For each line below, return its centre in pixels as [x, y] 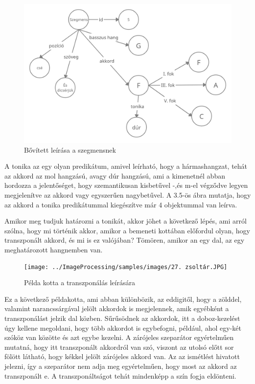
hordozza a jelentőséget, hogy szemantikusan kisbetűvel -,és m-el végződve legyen [126, 185]
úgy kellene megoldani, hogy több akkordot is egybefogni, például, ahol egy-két [123, 328]
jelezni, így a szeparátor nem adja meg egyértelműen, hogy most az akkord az [121, 366]
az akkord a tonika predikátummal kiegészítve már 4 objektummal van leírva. [121, 204]
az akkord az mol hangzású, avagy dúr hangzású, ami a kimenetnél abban [115, 175]
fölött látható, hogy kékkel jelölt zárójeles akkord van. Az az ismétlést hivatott [122, 356]
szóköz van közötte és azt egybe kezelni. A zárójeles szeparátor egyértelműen [119, 337]
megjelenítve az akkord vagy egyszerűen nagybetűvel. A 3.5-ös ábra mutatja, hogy [128, 195]
